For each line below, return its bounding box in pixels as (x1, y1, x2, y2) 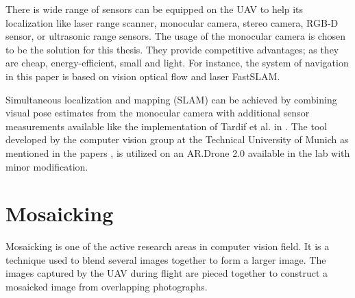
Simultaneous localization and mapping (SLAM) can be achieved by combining (5, 92, 337, 106)
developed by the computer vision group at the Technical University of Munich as (5, 132, 349, 147)
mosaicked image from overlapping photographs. (5, 280, 208, 294)
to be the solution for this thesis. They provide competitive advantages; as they (5, 42, 339, 56)
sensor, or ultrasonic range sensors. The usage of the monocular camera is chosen (5, 29, 345, 43)
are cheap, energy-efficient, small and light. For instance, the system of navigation (5, 55, 349, 70)
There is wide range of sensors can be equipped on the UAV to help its (5, 2, 304, 16)
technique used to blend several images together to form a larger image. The (5, 252, 326, 266)
